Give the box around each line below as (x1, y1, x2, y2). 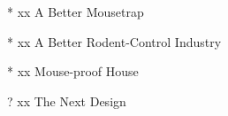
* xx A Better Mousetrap (7, 3, 144, 20)
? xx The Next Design (7, 91, 126, 110)
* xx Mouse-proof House (7, 62, 139, 81)
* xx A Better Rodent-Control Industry (7, 32, 222, 50)
